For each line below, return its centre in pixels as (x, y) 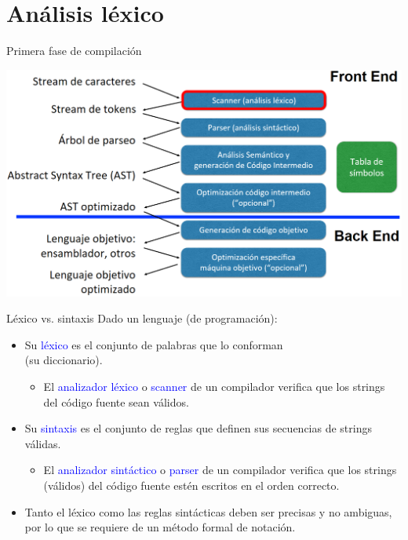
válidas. (43, 443)
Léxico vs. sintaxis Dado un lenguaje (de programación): (142, 318)
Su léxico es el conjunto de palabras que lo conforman (154, 344)
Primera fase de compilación (74, 51)
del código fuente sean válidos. (116, 401)
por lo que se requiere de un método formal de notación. (160, 527)
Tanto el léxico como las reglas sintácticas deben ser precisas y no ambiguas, (208, 511)
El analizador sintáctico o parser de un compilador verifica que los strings (220, 470)
